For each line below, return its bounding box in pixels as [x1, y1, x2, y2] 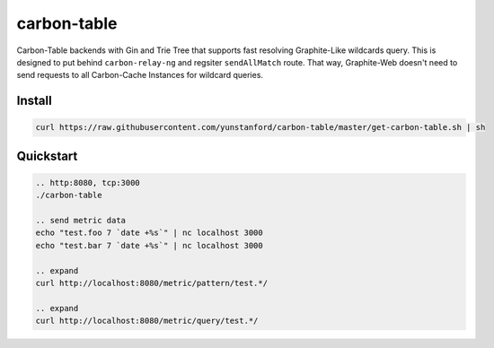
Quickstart [16, 148, 78, 163]
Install [16, 93, 53, 109]
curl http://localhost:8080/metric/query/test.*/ [35, 316, 259, 326]
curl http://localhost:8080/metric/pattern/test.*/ [35, 278, 269, 289]
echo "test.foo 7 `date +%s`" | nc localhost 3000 [35, 228, 264, 238]
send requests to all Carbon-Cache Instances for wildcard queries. [16, 70, 264, 81]
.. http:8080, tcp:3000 [35, 178, 141, 187]
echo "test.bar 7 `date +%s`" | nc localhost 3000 [35, 240, 264, 250]
